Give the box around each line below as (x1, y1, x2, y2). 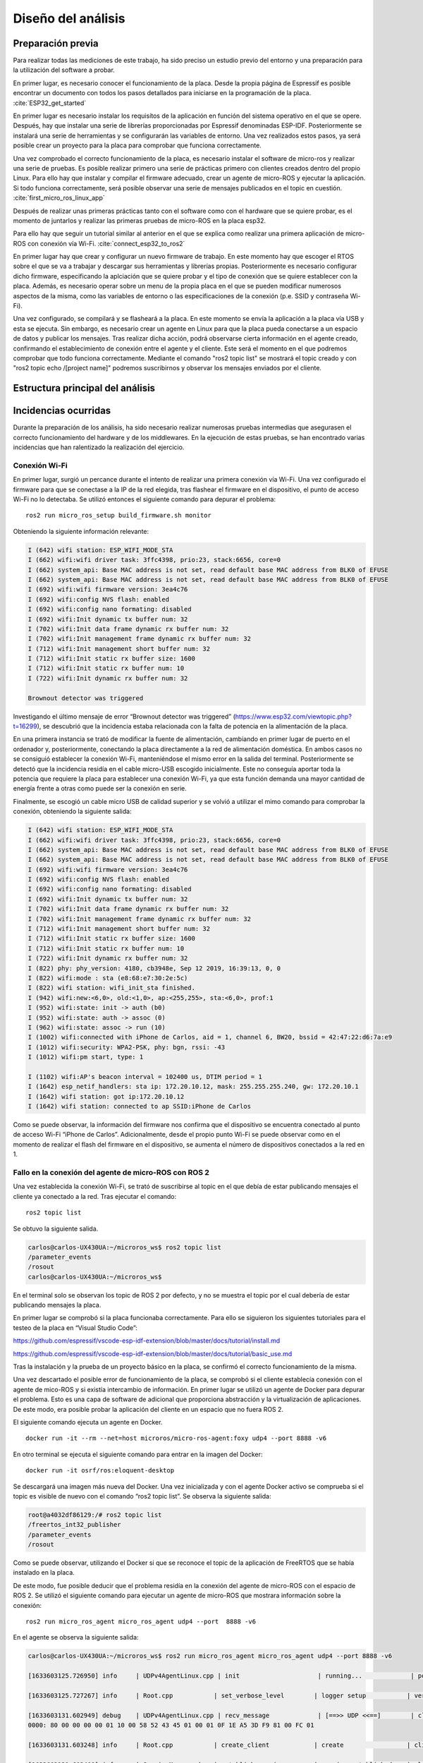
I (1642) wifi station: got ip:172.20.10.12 (27, 1092, 185, 1100)
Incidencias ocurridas (13, 405, 111, 417)
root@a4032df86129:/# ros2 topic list (27, 1511, 162, 1519)
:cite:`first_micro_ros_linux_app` (13, 194, 105, 202)
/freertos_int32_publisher (27, 1520, 121, 1529)
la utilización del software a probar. (13, 66, 116, 74)
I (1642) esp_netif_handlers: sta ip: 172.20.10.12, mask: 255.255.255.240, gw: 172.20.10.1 (27, 1082, 359, 1091)
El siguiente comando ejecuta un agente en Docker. (13, 1417, 163, 1426)
